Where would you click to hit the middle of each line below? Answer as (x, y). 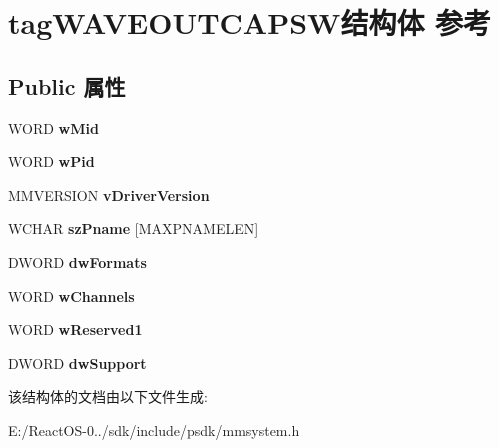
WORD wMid (53, 127)
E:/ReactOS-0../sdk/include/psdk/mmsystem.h (154, 429)
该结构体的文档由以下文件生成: (108, 396)
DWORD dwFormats (77, 261)
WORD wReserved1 (75, 329)
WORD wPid (51, 161)
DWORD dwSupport (77, 362)
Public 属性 (67, 85)
